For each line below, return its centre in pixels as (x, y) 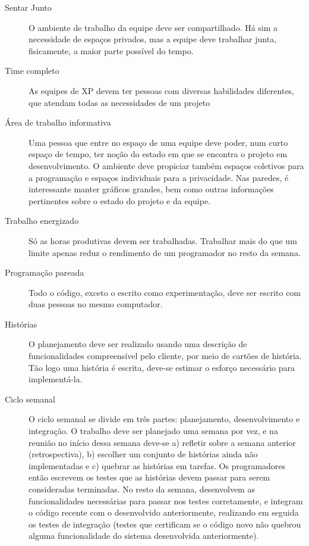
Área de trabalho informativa (58, 122)
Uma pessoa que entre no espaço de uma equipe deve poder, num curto (158, 142)
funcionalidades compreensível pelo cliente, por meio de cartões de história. (165, 356)
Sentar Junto (28, 7)
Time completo (32, 71)
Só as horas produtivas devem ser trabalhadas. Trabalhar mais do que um (163, 240)
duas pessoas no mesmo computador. (96, 304)
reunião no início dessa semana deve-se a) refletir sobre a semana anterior (162, 442)
